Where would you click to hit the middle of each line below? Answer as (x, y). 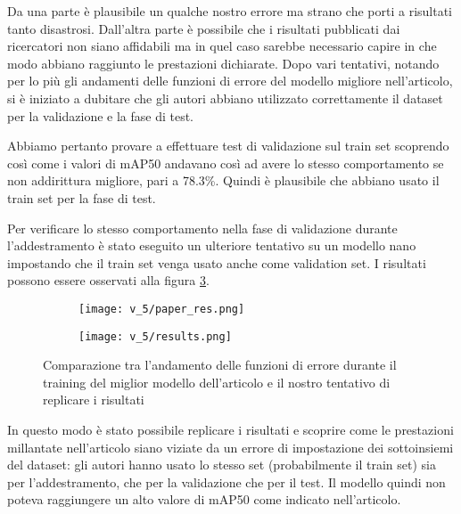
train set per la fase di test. (82, 197)
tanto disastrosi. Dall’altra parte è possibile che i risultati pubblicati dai (204, 28)
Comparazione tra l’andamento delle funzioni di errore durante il (220, 365)
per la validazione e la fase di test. (101, 115)
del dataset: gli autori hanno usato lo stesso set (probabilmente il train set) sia (222, 465)
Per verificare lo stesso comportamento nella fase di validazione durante (202, 228)
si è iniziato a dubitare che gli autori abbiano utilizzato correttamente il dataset (225, 98)
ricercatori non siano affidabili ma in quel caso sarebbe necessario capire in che (222, 46)
